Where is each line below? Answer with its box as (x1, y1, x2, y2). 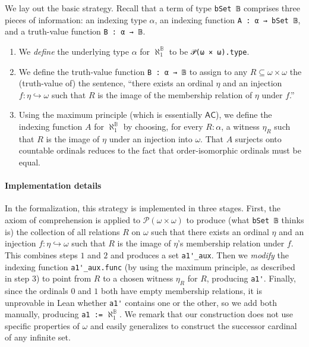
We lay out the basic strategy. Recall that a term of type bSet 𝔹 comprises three (5, 2, 300, 14)
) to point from (36, 272, 92, 285)
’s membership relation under (178, 237, 285, 249)
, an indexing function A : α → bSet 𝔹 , (154, 13, 301, 26)
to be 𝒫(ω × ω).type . (169, 45, 250, 57)
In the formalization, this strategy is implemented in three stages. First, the (5, 202, 280, 214)
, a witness (221, 120, 260, 133)
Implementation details (5, 179, 102, 192)
